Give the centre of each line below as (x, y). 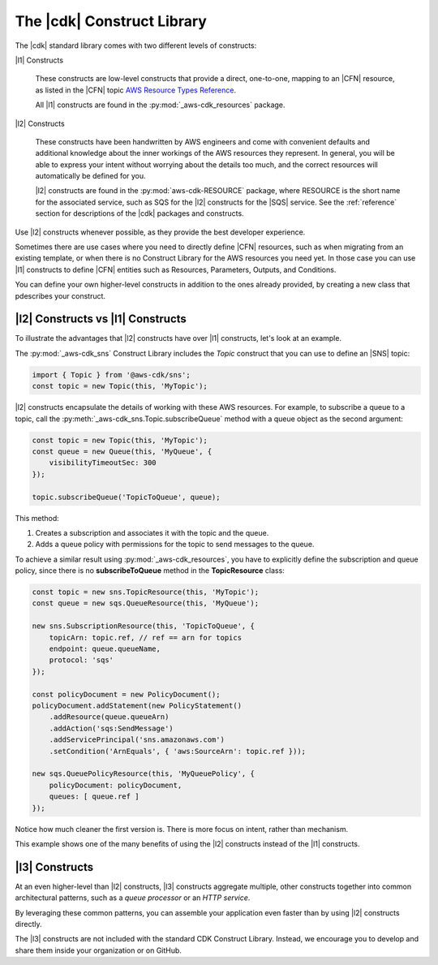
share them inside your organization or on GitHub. (99, 950)
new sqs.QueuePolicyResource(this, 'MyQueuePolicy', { (143, 774)
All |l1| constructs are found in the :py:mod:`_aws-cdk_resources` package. (160, 105)
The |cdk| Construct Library (111, 21)
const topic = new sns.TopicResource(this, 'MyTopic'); (146, 592)
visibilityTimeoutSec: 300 (103, 463)
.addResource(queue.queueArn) (109, 717)
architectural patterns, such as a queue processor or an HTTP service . (133, 898)
